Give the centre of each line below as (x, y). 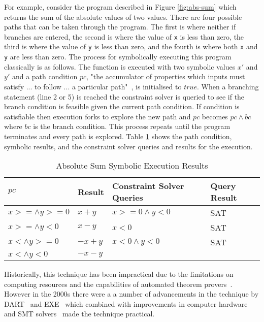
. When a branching (228, 86)
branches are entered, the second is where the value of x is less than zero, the (124, 36)
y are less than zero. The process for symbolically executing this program (118, 57)
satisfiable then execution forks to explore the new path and (97, 116)
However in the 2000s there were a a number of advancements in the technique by (131, 294)
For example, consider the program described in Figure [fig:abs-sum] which (120, 7)
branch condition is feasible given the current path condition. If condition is (122, 106)
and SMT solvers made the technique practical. (79, 314)
